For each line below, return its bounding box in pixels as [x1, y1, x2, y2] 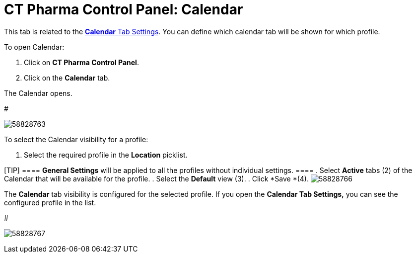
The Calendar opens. [4, 88, 72, 97]
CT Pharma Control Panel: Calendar [4, 1, 243, 18]
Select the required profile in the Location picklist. [24, 150, 188, 159]
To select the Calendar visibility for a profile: [4, 135, 148, 144]
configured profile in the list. [4, 198, 96, 207]
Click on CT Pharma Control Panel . [24, 58, 139, 67]
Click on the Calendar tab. [24, 73, 110, 82]
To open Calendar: [4, 42, 65, 51]
